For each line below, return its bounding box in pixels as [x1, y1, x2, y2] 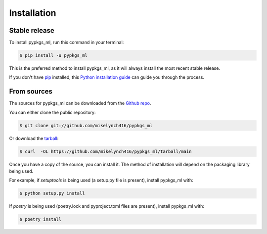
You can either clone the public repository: [9, 109, 96, 115]
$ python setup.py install [19, 190, 85, 196]
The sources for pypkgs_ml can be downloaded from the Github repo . [9, 100, 151, 106]
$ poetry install [19, 217, 62, 222]
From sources [9, 87, 53, 96]
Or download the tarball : [9, 135, 59, 141]
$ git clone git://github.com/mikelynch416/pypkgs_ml [19, 123, 153, 128]
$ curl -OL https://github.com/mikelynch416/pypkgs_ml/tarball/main [19, 148, 192, 154]
